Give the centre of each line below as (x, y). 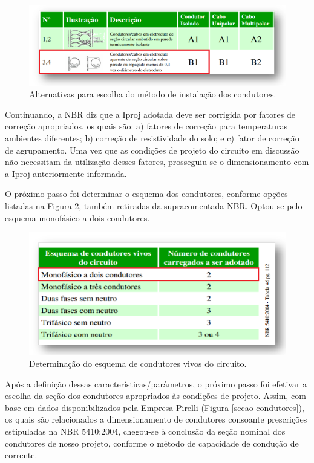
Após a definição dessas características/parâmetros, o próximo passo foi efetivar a (156, 384)
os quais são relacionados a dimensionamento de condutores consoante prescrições (156, 419)
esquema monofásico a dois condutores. (77, 217)
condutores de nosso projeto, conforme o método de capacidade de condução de (152, 443)
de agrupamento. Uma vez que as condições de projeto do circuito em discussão (152, 150)
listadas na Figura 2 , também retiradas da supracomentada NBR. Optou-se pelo (154, 206)
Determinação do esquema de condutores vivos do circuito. (138, 363)
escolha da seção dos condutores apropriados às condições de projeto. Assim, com (155, 396)
